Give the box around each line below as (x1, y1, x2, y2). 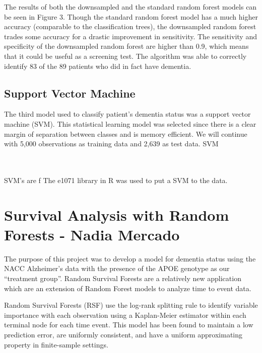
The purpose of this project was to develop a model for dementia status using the (4, 253, 256, 263)
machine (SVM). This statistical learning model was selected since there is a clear (4, 118, 256, 129)
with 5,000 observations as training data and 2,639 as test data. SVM (4, 138, 219, 149)
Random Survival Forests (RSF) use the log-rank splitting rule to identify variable (4, 300, 258, 310)
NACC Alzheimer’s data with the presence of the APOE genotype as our (4, 263, 230, 274)
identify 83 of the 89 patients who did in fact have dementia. (4, 60, 191, 71)
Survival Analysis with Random (4, 204, 229, 225)
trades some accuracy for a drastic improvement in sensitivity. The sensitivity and (4, 31, 257, 41)
